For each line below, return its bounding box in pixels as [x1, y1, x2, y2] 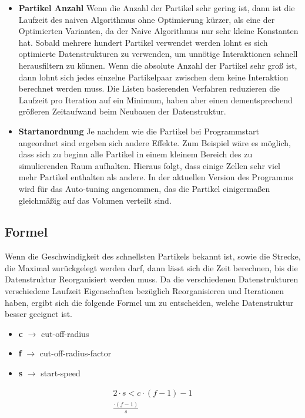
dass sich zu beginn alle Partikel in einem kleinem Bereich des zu [18, 148, 253, 160]
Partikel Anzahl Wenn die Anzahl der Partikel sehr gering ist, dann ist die [18, 2, 295, 14]
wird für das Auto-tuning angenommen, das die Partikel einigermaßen [18, 182, 270, 194]
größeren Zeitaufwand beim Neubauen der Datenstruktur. [18, 105, 226, 117]
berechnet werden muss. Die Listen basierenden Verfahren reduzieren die [18, 82, 280, 95]
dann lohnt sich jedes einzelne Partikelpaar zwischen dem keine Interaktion [18, 70, 289, 83]
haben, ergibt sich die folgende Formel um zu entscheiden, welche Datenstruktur [5, 296, 294, 308]
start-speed [41, 367, 81, 379]
